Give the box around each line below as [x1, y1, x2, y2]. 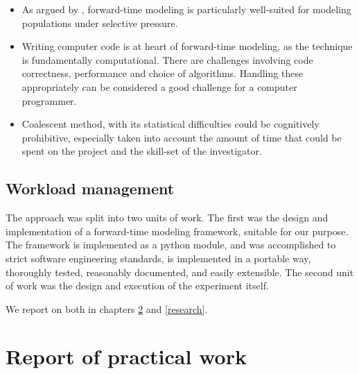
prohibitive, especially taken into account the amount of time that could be [21, 130, 342, 144]
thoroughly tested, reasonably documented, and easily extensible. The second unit [6, 264, 354, 279]
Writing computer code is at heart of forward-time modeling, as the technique [21, 39, 353, 53]
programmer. [21, 93, 77, 108]
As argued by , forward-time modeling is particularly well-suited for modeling [21, 2, 351, 16]
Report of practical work [6, 342, 247, 371]
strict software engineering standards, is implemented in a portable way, [6, 250, 311, 265]
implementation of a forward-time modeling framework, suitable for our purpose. [6, 223, 349, 238]
